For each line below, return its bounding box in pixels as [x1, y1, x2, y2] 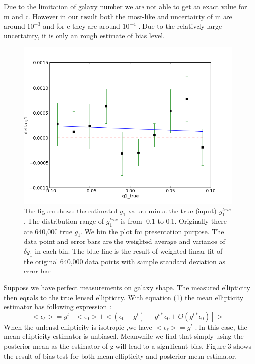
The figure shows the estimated [24, 205, 118, 215]
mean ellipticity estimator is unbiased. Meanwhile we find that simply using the [4, 331, 244, 341]
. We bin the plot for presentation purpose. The [80, 226, 224, 236]
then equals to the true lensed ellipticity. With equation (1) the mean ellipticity [4, 292, 244, 302]
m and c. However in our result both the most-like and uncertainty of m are [4, 11, 232, 21]
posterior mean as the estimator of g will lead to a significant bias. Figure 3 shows [4, 340, 251, 351]
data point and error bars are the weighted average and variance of [24, 236, 225, 246]
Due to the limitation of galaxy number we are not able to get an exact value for [4, 1, 247, 11]
